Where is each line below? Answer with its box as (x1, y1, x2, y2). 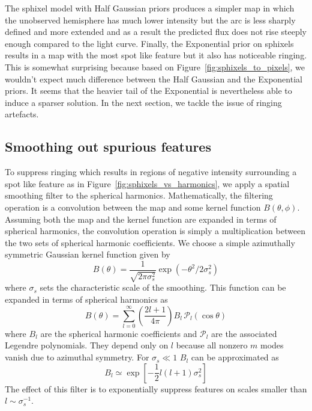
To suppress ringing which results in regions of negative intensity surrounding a (5, 165, 297, 178)
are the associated (211, 327, 277, 339)
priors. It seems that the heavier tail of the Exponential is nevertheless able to (5, 84, 292, 97)
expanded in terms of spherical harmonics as (5, 292, 168, 305)
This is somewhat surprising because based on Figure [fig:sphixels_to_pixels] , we (5, 60, 305, 73)
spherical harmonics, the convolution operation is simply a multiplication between (5, 224, 305, 237)
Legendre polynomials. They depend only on (5, 339, 169, 351)
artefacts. (5, 108, 39, 120)
